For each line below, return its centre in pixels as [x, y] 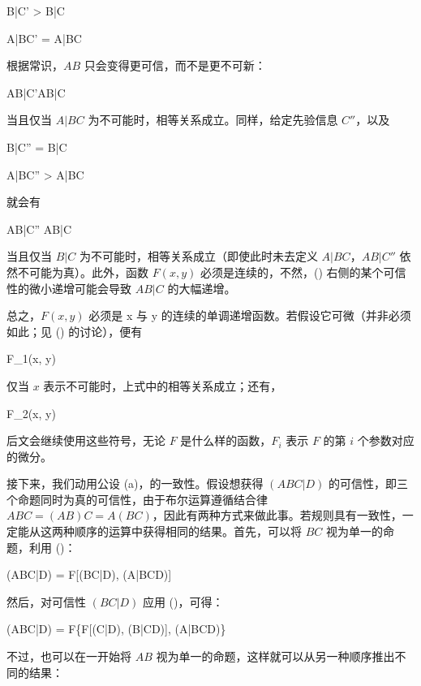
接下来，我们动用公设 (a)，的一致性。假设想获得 [135, 483]
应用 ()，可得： [183, 601]
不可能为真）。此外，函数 [83, 272]
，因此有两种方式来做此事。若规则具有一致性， [277, 515]
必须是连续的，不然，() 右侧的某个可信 [303, 272]
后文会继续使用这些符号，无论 [86, 440]
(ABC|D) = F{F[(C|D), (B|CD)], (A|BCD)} [116, 629]
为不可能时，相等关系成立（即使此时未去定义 [198, 256]
